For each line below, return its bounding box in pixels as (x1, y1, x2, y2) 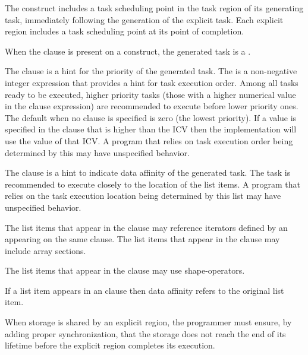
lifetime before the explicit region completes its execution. (5, 339, 215, 351)
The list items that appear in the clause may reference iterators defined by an (5, 221, 288, 233)
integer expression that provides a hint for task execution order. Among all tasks (5, 76, 298, 88)
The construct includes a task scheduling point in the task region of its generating (5, 2, 304, 14)
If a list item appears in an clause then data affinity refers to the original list (5, 284, 284, 296)
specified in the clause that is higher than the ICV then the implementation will (5, 123, 297, 135)
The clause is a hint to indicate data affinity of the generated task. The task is (5, 166, 291, 179)
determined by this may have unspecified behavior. (5, 146, 190, 159)
